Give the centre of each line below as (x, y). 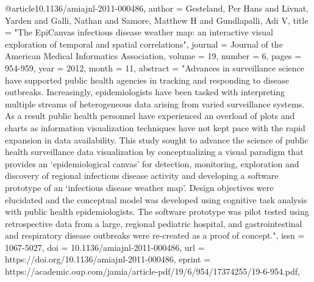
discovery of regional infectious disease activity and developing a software (142, 175)
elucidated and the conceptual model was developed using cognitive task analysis (156, 199)
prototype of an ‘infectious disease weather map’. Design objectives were (139, 187)
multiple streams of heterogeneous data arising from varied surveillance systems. (155, 103)
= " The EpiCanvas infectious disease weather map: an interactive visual (139, 32)
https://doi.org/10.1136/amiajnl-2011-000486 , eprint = (108, 259)
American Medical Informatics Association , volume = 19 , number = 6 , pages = (153, 56)
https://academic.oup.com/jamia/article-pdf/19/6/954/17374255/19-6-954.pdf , (152, 271)
